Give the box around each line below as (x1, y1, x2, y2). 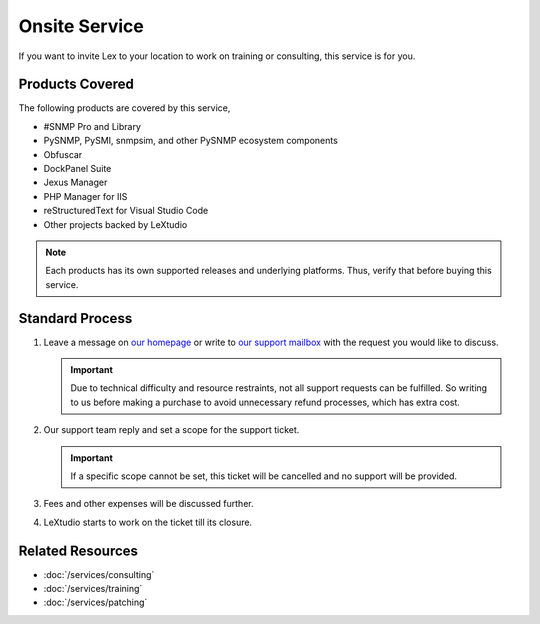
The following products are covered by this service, (18, 102, 231, 114)
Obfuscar (43, 148, 83, 160)
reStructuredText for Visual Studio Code (43, 205, 209, 217)
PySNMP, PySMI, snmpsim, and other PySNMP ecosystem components (43, 135, 339, 147)
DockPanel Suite (43, 163, 112, 175)
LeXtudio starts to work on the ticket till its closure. (43, 516, 253, 528)
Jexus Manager (43, 176, 108, 189)
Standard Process (18, 310, 133, 327)
